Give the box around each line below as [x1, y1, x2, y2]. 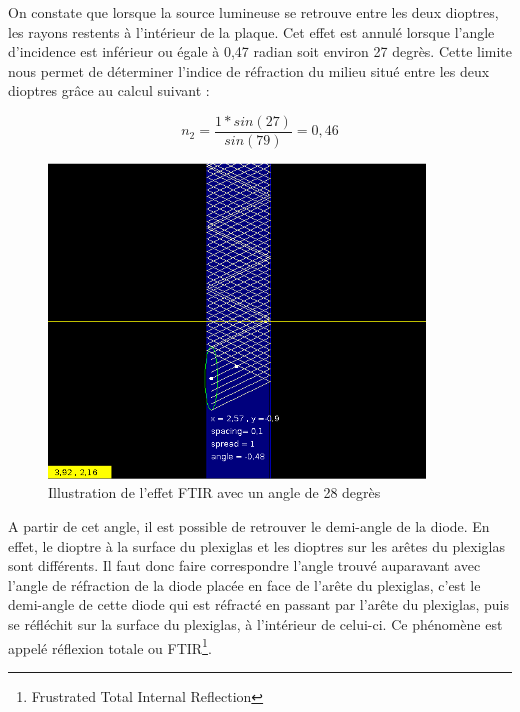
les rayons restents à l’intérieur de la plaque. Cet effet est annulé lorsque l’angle [8, 21, 495, 42]
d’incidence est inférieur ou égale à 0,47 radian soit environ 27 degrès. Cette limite [8, 41, 513, 62]
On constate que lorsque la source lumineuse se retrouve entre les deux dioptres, [8, 2, 499, 22]
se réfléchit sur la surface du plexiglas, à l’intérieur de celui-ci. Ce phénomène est [8, 613, 503, 634]
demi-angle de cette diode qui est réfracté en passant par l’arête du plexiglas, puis [8, 594, 510, 615]
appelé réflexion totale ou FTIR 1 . [8, 634, 212, 658]
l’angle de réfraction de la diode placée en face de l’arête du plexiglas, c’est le [8, 574, 481, 595]
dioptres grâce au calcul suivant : [8, 80, 210, 101]
